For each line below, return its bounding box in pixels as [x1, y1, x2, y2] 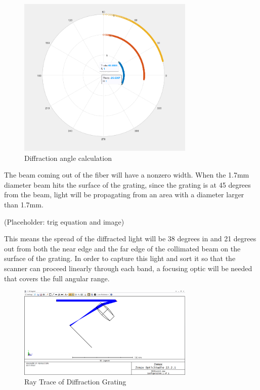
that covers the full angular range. [4, 273, 110, 283]
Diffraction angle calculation [24, 152, 112, 163]
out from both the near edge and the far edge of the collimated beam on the [4, 243, 241, 253]
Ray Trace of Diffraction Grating [24, 376, 126, 387]
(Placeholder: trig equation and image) [4, 216, 124, 227]
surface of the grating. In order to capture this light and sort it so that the [4, 253, 236, 264]
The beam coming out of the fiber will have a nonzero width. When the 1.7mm [4, 169, 249, 180]
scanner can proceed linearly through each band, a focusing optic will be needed [4, 263, 252, 273]
